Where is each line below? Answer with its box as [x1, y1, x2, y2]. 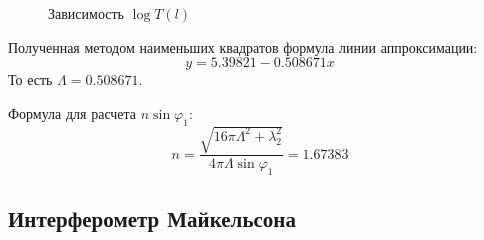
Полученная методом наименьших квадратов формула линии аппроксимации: [8, 36, 478, 57]
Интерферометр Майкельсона [8, 203, 296, 234]
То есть [8, 69, 53, 90]
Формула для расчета [8, 102, 137, 123]
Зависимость [48, 3, 124, 23]
